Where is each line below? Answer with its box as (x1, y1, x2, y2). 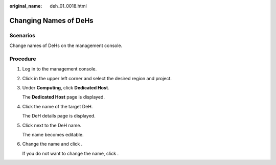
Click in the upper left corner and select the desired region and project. (22, 75, 172, 81)
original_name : (9, 3, 42, 9)
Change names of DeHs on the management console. (9, 42, 123, 49)
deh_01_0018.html (50, 3, 87, 9)
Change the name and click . (22, 141, 83, 147)
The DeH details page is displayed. (22, 113, 96, 119)
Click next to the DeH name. (22, 122, 82, 128)
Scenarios (9, 32, 36, 39)
